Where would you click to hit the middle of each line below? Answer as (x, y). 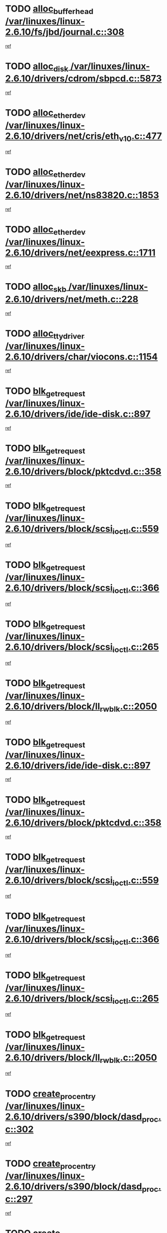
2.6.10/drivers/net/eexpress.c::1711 (80, 253)
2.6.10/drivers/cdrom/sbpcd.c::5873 (83, 79)
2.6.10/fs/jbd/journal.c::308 (65, 32)
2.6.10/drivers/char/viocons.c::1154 (81, 356)
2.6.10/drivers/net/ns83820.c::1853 (82, 195)
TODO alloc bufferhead (49, 10)
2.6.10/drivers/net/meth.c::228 (72, 299)
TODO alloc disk (37, 67)
